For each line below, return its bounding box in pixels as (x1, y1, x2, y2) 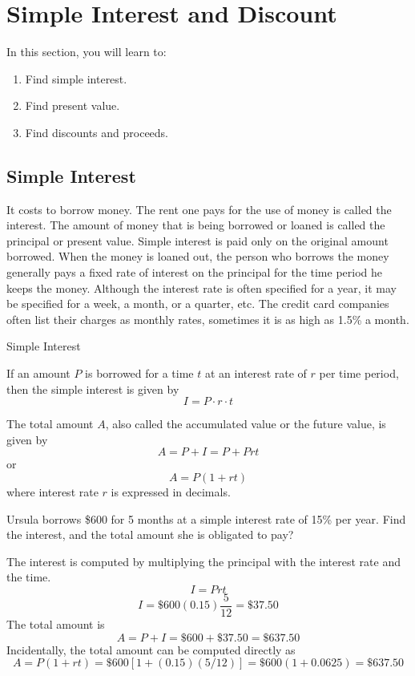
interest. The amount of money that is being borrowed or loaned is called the (6, 217, 385, 233)
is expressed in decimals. (111, 484, 231, 500)
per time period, (319, 365, 399, 382)
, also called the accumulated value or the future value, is (105, 415, 386, 432)
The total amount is (6, 616, 105, 633)
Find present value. (25, 97, 120, 114)
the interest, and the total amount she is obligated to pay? (6, 526, 294, 543)
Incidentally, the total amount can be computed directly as (6, 641, 296, 658)
